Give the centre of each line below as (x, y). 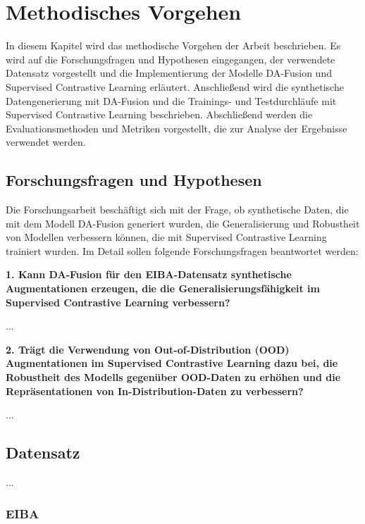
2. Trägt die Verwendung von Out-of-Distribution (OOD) (148, 349)
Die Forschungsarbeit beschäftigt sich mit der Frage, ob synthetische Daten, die (177, 210)
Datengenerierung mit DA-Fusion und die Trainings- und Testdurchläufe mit (171, 100)
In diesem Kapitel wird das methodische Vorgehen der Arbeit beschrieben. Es (173, 45)
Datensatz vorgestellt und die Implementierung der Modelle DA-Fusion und (169, 73)
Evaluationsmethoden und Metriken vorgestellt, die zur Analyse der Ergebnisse (177, 128)
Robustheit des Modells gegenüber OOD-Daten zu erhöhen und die (173, 377)
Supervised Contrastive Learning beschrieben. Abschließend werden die (159, 114)
